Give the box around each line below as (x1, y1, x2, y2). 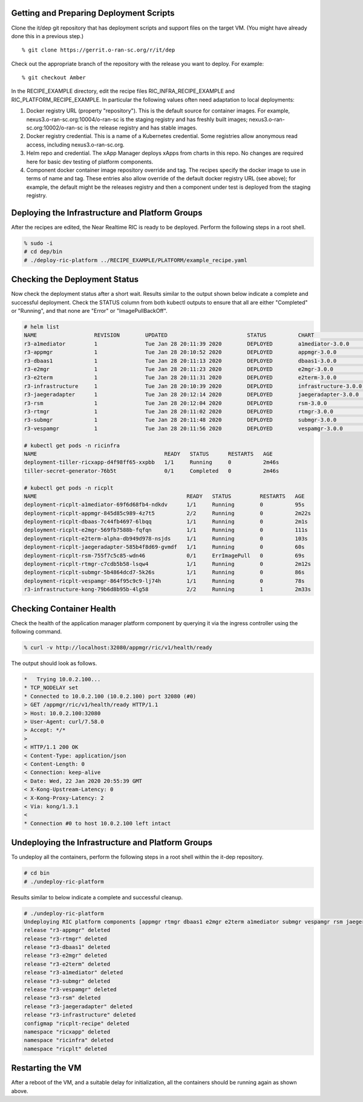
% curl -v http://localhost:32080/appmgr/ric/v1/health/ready (24, 644, 212, 651)
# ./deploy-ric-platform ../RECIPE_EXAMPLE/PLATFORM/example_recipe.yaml (24, 257, 247, 263)
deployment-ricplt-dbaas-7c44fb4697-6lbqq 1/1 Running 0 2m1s (24, 518, 308, 525)
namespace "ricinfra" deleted (24, 1037, 114, 1044)
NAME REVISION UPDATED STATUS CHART (24, 332, 315, 339)
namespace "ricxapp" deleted (24, 1029, 111, 1035)
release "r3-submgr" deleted (24, 977, 111, 985)
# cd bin (24, 870, 50, 877)
